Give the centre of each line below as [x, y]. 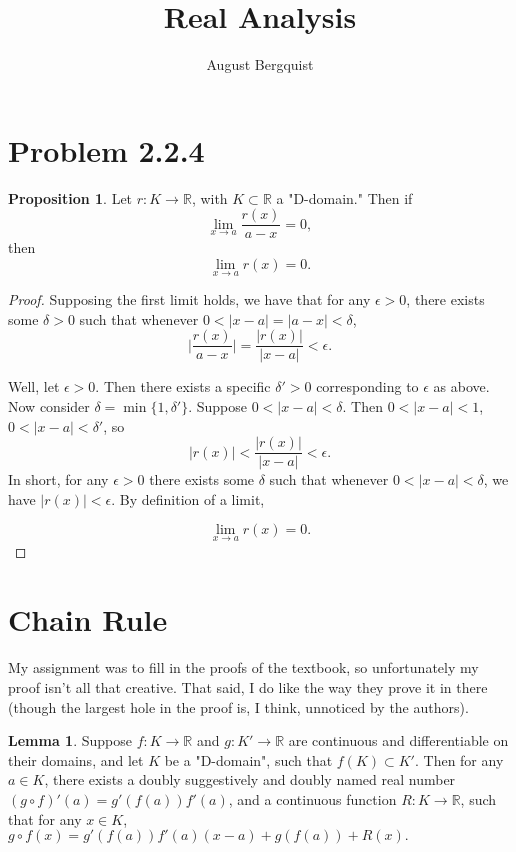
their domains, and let [76, 759]
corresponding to [367, 386]
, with [209, 197]
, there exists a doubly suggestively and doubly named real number [250, 779]
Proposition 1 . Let [70, 197]
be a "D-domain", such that [248, 759]
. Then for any [459, 759]
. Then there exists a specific [183, 386]
